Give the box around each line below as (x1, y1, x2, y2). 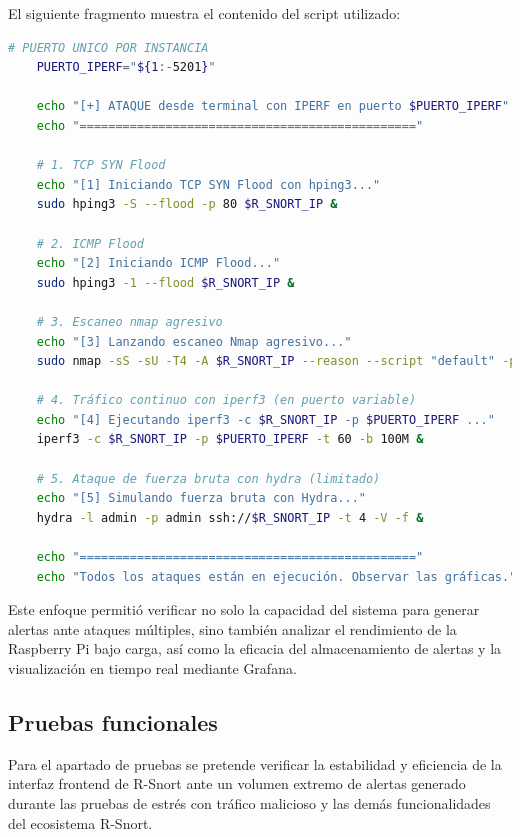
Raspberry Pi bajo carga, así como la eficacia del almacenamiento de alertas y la (8, 638, 502, 659)
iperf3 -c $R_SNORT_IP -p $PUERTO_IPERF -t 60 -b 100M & (36, 432, 424, 447)
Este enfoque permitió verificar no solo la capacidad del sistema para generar (8, 599, 480, 620)
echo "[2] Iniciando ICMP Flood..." (36, 256, 281, 271)
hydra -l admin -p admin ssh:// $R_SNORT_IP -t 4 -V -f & (36, 510, 424, 525)
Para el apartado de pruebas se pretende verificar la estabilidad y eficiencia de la (8, 753, 502, 774)
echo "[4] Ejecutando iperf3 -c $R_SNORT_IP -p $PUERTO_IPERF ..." (36, 412, 495, 427)
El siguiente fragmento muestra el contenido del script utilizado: (8, 3, 401, 23)
